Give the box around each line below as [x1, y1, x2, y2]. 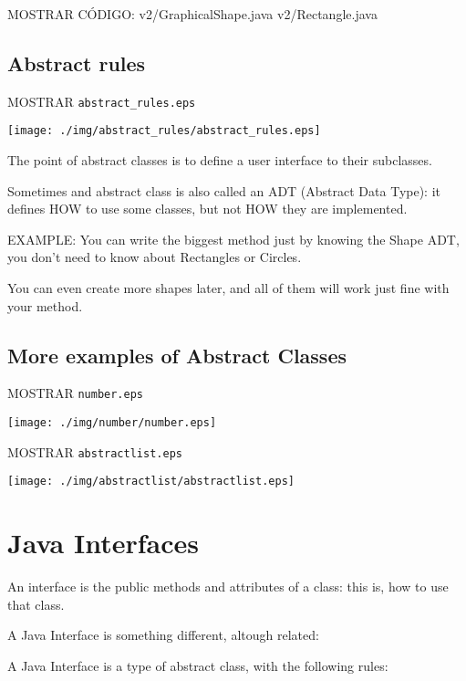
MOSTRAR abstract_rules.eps [7, 91, 196, 110]
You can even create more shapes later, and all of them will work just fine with [7, 278, 450, 298]
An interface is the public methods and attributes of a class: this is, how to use [7, 577, 449, 596]
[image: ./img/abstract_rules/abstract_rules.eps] [7, 124, 321, 138]
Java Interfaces [7, 524, 199, 561]
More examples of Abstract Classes [7, 340, 347, 369]
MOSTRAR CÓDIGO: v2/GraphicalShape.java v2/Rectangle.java [7, 5, 378, 23]
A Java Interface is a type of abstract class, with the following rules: [7, 656, 388, 675]
